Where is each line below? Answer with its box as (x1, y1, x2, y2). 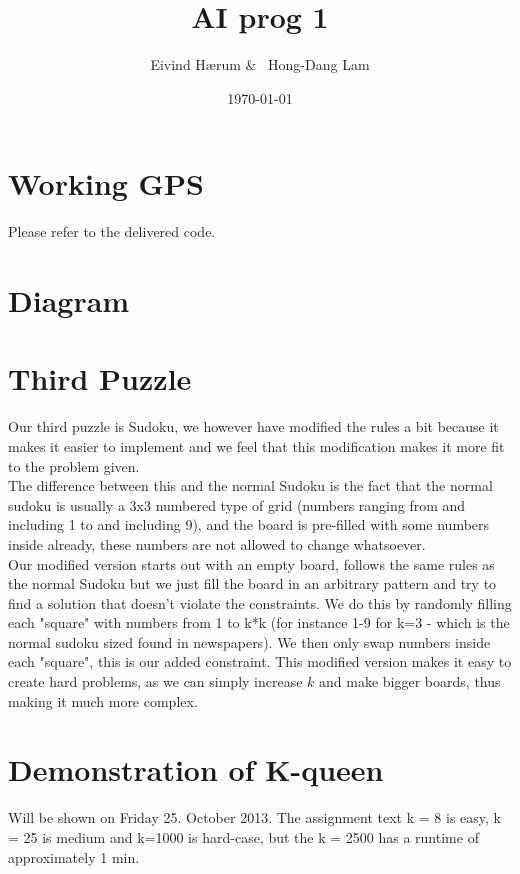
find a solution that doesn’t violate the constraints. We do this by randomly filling (8, 592, 512, 613)
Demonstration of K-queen (8, 749, 384, 790)
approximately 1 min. (8, 846, 140, 867)
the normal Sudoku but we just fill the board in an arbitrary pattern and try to (8, 573, 497, 594)
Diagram (8, 280, 130, 321)
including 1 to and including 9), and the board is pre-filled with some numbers (8, 514, 490, 535)
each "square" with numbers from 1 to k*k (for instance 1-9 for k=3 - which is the (8, 612, 510, 633)
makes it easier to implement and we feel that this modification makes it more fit (8, 435, 505, 456)
